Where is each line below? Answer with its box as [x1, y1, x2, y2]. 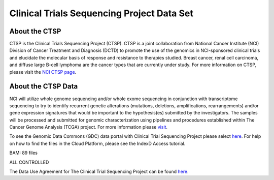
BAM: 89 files [9, 150, 38, 156]
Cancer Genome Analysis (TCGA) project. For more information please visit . [9, 124, 167, 130]
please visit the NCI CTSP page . [9, 69, 77, 75]
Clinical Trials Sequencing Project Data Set [9, 8, 194, 19]
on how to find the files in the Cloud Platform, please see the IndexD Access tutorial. [9, 140, 186, 146]
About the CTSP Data [9, 82, 78, 91]
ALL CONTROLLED [9, 159, 49, 165]
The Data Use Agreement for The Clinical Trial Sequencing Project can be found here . [9, 168, 189, 175]
